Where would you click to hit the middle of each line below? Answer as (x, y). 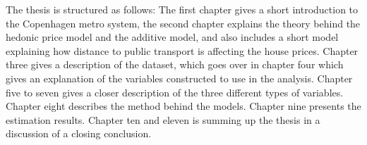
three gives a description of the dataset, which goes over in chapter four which (175, 64)
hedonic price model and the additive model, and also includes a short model (172, 37)
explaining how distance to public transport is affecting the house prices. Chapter (182, 50)
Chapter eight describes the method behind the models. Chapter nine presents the (183, 106)
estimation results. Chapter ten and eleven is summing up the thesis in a (163, 119)
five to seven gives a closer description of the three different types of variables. (175, 92)
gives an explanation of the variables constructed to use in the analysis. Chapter (179, 78)
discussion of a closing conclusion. (79, 133)
